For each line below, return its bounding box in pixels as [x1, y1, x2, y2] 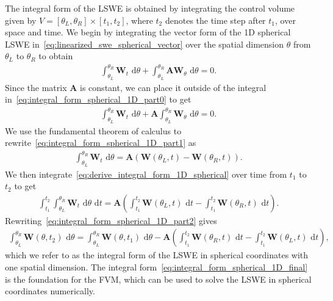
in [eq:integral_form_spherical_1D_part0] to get [5, 93, 192, 106]
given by [5, 13, 37, 26]
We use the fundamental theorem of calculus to [5, 124, 182, 137]
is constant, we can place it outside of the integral [80, 81, 267, 93]
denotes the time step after [165, 13, 266, 26]
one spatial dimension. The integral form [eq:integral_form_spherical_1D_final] [5, 260, 308, 273]
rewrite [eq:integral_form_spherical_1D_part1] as [5, 136, 196, 149]
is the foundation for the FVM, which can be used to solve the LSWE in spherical [5, 272, 312, 285]
